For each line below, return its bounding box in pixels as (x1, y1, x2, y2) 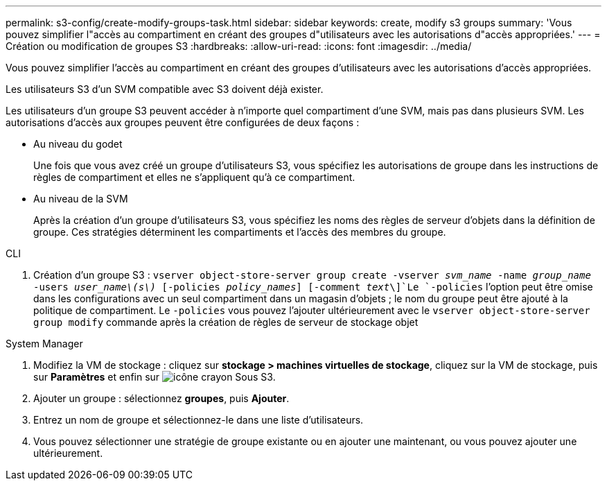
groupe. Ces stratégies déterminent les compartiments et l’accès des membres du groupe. (33, 226, 446, 238)
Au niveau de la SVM (33, 193, 128, 205)
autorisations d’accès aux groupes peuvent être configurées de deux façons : (6, 116, 360, 128)
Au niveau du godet (33, 138, 123, 150)
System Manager (6, 338, 83, 349)
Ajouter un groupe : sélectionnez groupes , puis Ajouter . (33, 392, 290, 404)
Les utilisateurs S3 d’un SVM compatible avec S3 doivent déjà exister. (6, 83, 324, 95)
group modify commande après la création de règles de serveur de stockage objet (33, 316, 419, 328)
